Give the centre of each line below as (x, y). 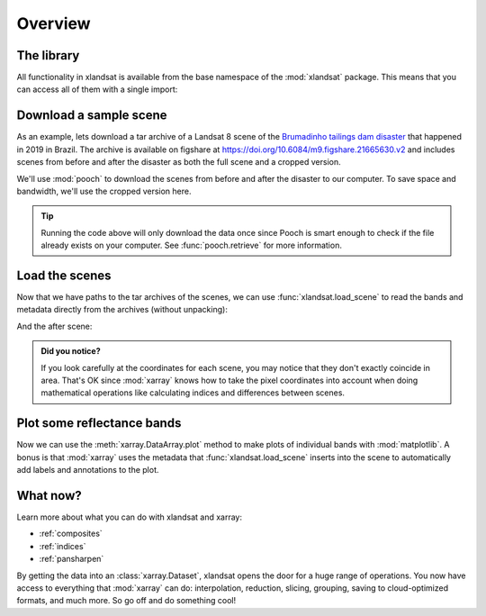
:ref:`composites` (71, 534)
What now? (49, 495)
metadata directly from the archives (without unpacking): (122, 310)
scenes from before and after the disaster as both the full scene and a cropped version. (179, 162)
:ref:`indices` (63, 546)
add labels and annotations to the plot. (88, 470)
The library (48, 55)
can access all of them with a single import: (97, 89)
